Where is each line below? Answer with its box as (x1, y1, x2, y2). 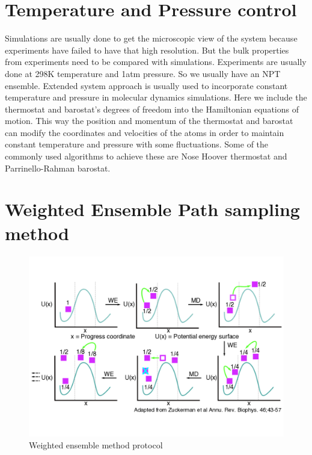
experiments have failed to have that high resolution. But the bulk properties (5, 43, 289, 56)
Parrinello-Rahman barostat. (5, 161, 111, 174)
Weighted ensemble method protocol (29, 438, 163, 451)
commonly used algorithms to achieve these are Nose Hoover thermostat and (5, 150, 287, 162)
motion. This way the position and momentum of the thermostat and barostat (5, 114, 293, 127)
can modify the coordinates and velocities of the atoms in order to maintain (5, 126, 284, 138)
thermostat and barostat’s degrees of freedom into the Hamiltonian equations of (5, 102, 299, 115)
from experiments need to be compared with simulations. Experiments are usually (5, 55, 307, 68)
